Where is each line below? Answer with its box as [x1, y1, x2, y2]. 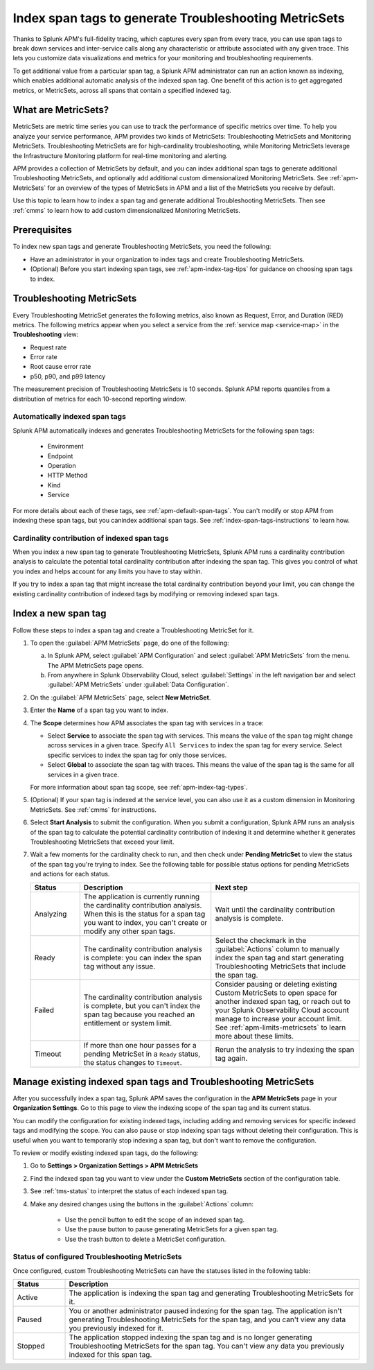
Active [17, 1293, 38, 1303]
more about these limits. [215, 1031, 294, 1041]
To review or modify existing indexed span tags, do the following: [12, 1148, 199, 1157]
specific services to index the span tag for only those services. [47, 751, 227, 759]
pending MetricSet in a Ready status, [83, 1049, 201, 1059]
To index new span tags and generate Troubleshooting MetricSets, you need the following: [12, 243, 271, 251]
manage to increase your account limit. [215, 1014, 342, 1023]
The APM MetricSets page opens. [47, 661, 144, 669]
